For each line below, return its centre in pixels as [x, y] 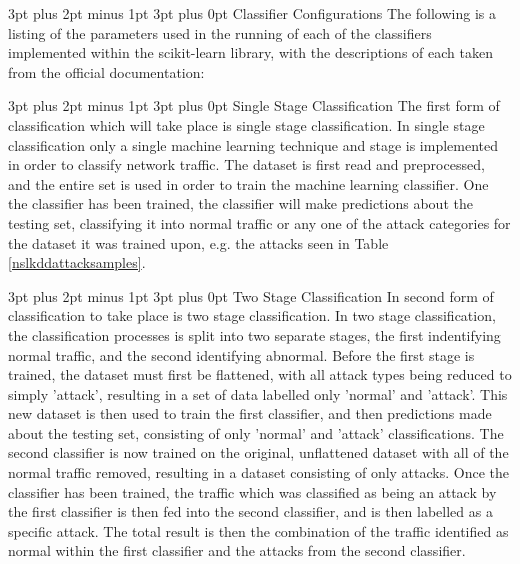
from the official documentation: [106, 71]
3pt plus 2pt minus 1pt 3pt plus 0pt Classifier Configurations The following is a [252, 13]
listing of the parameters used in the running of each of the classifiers [220, 32]
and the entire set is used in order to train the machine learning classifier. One [248, 183]
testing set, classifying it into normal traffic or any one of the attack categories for [259, 222]
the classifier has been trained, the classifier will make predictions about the [240, 203]
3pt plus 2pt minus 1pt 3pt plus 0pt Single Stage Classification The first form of [254, 105]
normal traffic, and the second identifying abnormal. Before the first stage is [241, 354]
